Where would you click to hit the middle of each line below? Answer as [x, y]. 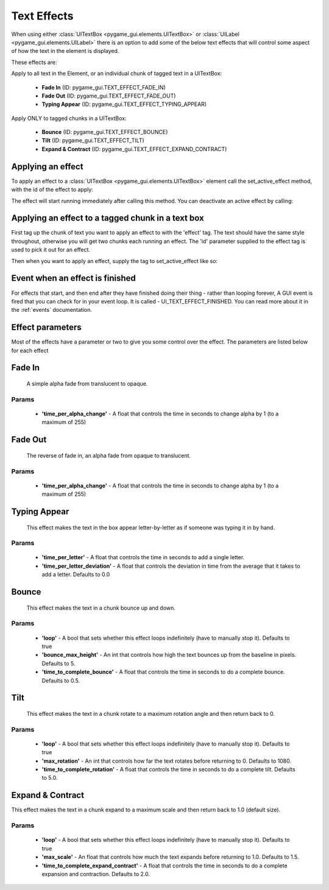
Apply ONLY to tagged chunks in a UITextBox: [69, 118]
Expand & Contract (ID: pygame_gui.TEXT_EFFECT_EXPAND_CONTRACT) [134, 149]
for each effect [30, 350]
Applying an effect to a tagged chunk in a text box [108, 218]
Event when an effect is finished [74, 278]
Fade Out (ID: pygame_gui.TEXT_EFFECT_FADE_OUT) [109, 96]
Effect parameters [46, 327]
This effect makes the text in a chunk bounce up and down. [101, 608]
